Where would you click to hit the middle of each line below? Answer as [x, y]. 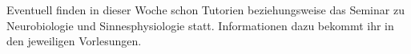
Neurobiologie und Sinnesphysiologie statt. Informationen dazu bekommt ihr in [200, 25]
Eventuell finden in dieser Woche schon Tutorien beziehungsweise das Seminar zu [205, 10]
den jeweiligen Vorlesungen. [74, 41]
